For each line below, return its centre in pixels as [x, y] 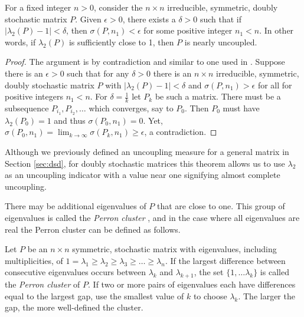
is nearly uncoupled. [221, 42]
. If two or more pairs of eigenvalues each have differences [192, 284]
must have [241, 108]
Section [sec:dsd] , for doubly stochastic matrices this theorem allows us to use [145, 163]
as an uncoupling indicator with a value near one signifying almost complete [143, 175]
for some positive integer [188, 30]
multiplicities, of [34, 260]
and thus [70, 120]
